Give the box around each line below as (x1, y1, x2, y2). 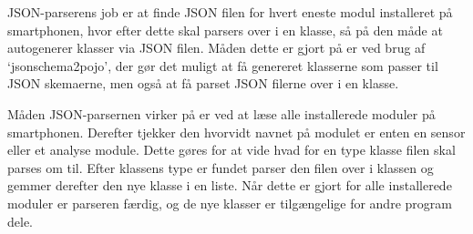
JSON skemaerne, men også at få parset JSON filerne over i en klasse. (7, 74, 399, 93)
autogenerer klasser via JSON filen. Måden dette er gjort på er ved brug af (7, 38, 426, 57)
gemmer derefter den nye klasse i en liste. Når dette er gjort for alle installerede (7, 176, 452, 195)
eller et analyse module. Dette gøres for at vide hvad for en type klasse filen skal (7, 140, 456, 159)
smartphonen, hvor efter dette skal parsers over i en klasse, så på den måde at (7, 20, 443, 39)
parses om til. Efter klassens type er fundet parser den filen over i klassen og (7, 158, 434, 177)
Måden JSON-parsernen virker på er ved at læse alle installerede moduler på (7, 104, 436, 123)
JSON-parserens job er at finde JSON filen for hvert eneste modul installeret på (7, 3, 453, 21)
